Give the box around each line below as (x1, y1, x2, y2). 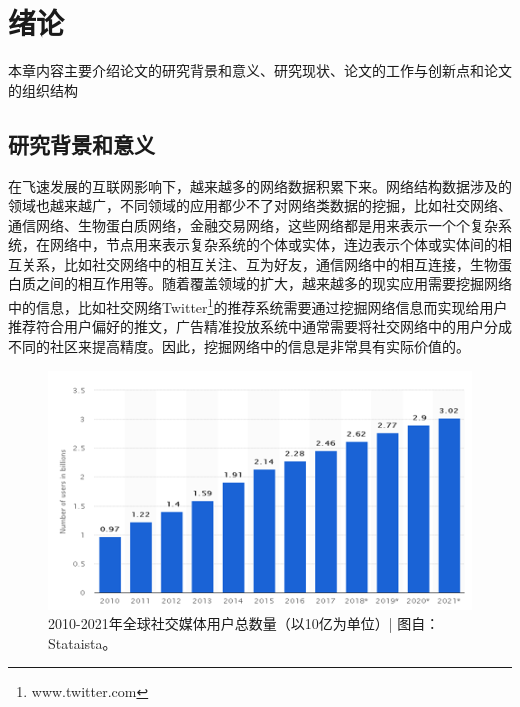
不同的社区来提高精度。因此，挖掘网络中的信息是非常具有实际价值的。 (8, 335, 470, 356)
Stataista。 (48, 632, 117, 653)
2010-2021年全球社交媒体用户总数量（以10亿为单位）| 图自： (48, 613, 440, 634)
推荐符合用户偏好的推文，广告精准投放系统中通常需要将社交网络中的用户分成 (8, 316, 512, 337)
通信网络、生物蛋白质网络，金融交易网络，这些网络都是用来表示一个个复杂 (8, 214, 498, 235)
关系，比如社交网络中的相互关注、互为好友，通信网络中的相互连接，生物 (21, 253, 498, 274)
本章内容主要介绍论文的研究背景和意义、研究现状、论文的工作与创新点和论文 (8, 60, 512, 81)
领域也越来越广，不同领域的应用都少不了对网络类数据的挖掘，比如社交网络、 (8, 195, 512, 216)
